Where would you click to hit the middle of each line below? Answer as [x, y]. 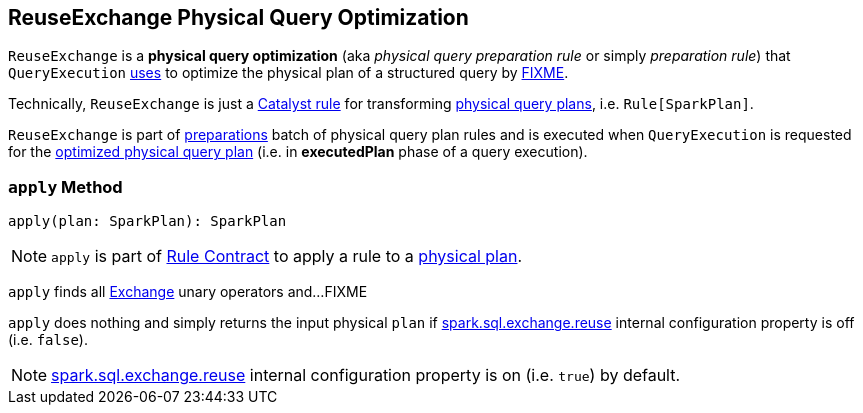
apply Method [65, 186]
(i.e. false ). [48, 340]
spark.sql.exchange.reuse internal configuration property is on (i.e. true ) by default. [366, 375]
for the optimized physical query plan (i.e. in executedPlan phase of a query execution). [298, 152]
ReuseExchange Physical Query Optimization [238, 17]
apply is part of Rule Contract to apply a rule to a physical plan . [287, 256]
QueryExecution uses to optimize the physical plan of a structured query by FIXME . [288, 73]
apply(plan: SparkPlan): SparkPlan [147, 221]
